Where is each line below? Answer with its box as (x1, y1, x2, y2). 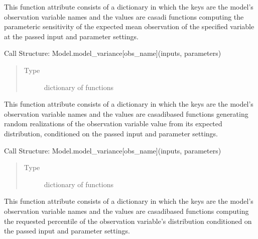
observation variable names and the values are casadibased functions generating (4, 108, 248, 119)
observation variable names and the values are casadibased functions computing (4, 205, 249, 216)
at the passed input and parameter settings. (4, 31, 139, 41)
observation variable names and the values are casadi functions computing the (4, 11, 244, 22)
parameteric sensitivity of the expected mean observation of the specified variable (4, 21, 254, 32)
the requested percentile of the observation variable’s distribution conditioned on (4, 215, 252, 226)
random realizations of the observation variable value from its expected (4, 118, 222, 129)
